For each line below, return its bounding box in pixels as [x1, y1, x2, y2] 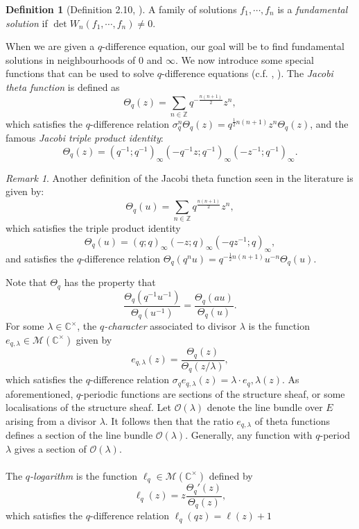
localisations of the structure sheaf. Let [6, 400, 171, 414]
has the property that [64, 275, 156, 289]
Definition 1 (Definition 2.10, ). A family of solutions [6, 2, 237, 16]
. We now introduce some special [175, 52, 315, 67]
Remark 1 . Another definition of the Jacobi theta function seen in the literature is [6, 170, 353, 185]
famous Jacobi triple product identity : [6, 131, 164, 145]
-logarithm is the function [30, 468, 138, 482]
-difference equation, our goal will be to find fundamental [102, 39, 344, 53]
